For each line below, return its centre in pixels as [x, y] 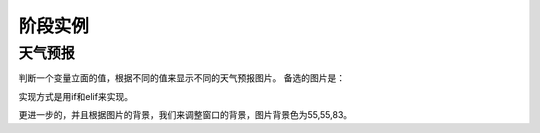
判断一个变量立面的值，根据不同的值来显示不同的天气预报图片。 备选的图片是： [181, 78]
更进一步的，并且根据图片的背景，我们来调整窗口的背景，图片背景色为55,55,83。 [185, 115]
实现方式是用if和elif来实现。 [76, 96]
